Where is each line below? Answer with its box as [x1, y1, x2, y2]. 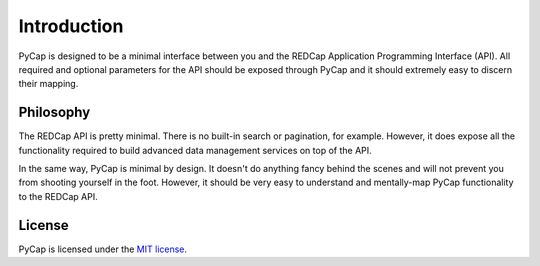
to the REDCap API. [18, 190, 99, 202]
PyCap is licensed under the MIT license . [18, 243, 188, 255]
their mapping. [18, 78, 79, 90]
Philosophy [18, 104, 91, 121]
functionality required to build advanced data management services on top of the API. [18, 144, 372, 156]
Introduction [18, 15, 124, 37]
